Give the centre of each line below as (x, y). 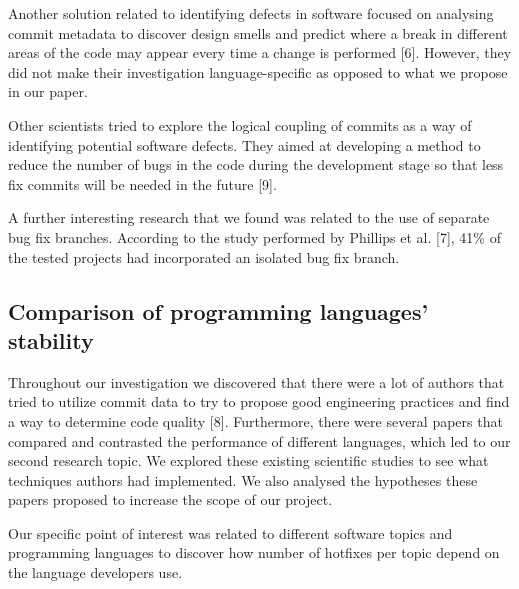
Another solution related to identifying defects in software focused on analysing (251, 13)
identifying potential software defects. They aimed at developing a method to (244, 144)
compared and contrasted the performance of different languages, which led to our (259, 440)
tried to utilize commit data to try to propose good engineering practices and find (259, 401)
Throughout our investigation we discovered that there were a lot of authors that (256, 381)
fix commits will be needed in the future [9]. (142, 183)
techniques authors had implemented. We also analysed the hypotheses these (243, 479)
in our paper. (48, 91)
